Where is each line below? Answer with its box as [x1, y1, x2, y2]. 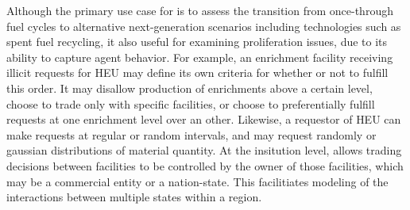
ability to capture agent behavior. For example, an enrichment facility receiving [6, 48, 393, 65]
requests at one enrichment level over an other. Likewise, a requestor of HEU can [6, 111, 401, 128]
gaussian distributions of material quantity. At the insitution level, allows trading [6, 142, 402, 158]
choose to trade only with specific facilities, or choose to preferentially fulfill [6, 95, 375, 112]
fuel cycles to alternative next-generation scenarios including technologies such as [6, 17, 401, 34]
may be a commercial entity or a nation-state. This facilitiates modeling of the [6, 173, 389, 189]
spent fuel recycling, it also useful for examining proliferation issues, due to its [6, 33, 388, 50]
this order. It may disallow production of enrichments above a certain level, [6, 79, 373, 96]
